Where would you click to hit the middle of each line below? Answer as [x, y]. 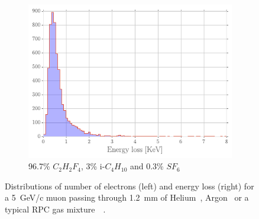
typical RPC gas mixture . [55, 209]
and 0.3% [147, 166]
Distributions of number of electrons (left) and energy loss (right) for [129, 186]
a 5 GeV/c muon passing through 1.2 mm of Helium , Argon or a [127, 197]
